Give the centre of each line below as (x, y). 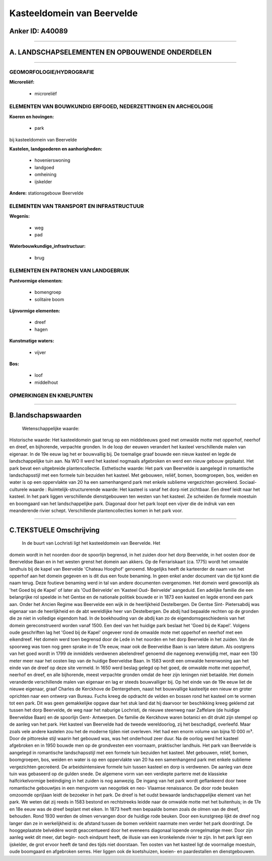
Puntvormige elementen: (36, 281)
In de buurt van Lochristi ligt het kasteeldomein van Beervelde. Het (91, 543)
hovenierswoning (52, 160)
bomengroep (48, 292)
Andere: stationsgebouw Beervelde (46, 193)
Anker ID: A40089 (39, 31)
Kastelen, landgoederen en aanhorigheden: (56, 149)
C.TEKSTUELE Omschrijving (55, 530)
